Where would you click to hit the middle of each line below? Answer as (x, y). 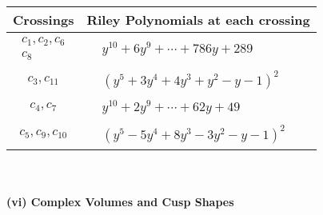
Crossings (44, 20)
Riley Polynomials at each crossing (198, 20)
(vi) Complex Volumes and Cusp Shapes (120, 202)
